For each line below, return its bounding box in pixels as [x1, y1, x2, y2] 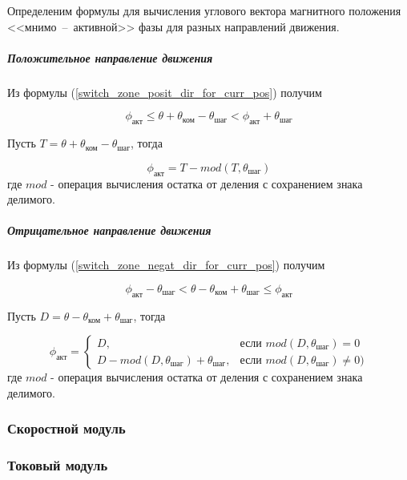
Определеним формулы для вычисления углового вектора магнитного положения [7, 2, 401, 18]
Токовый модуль [7, 455, 108, 475]
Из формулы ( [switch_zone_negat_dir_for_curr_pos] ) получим [7, 256, 325, 273]
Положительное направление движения [7, 49, 213, 66]
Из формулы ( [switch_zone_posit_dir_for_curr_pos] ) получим [7, 83, 322, 100]
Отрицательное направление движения [7, 222, 212, 239]
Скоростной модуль [7, 418, 126, 438]
